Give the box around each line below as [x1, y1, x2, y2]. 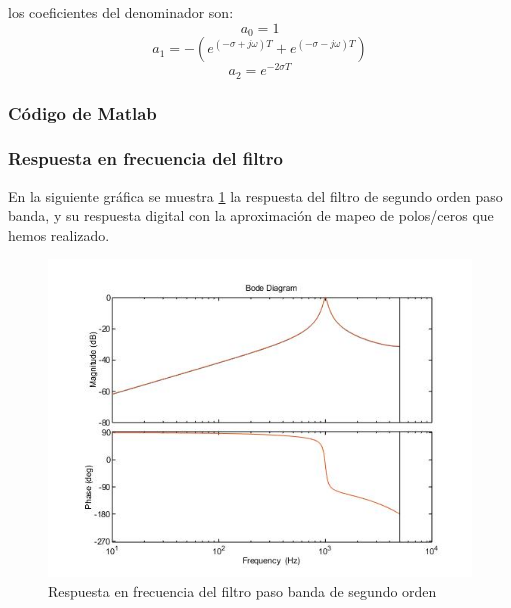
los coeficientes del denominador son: [8, 2, 234, 22]
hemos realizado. [8, 224, 110, 245]
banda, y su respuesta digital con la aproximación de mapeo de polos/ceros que [8, 205, 494, 226]
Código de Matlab [8, 100, 157, 125]
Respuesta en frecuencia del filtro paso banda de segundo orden [48, 581, 437, 602]
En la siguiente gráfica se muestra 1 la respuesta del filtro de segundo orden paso [8, 185, 503, 206]
